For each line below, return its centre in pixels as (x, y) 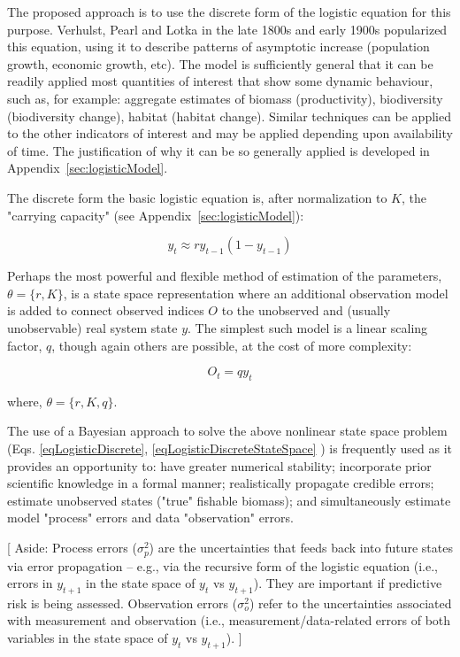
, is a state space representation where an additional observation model (256, 293)
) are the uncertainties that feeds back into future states (301, 548)
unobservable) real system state (92, 327)
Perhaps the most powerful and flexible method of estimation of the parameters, (225, 276)
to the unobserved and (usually (306, 310)
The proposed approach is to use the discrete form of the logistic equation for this (229, 12)
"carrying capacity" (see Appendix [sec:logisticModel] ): (156, 215)
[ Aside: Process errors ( (72, 548)
